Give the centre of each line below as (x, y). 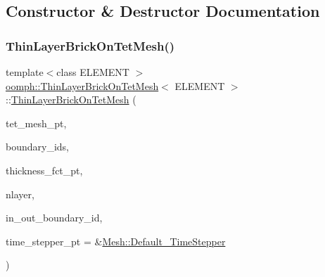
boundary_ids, (37, 147)
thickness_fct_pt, (44, 170)
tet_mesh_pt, (36, 123)
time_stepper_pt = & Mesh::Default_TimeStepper (116, 241)
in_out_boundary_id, (54, 218)
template (25, 72)
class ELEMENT (93, 72)
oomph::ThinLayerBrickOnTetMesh (82, 85)
